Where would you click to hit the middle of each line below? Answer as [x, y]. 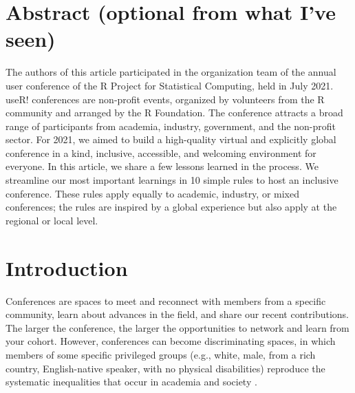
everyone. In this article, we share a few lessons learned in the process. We [162, 166]
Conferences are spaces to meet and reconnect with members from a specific [166, 300]
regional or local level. [52, 220]
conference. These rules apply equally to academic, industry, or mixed [152, 193]
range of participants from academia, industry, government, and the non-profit [171, 126]
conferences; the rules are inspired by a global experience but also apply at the [171, 207]
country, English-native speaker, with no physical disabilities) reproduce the [165, 368]
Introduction [67, 267]
